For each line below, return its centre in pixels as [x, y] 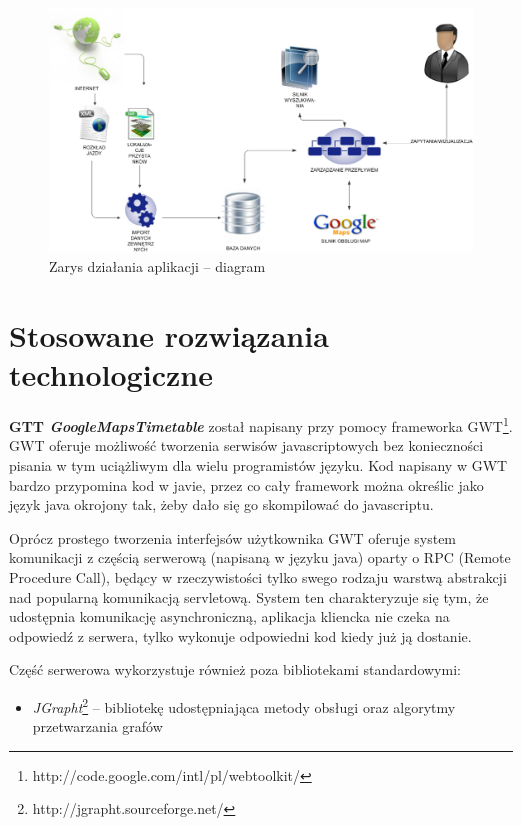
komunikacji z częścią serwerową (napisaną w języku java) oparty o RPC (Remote [260, 557]
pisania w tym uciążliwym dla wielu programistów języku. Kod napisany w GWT [258, 465]
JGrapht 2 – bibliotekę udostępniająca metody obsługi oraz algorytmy [244, 705]
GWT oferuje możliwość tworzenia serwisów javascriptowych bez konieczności [246, 445]
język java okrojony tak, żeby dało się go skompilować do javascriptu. [221, 504]
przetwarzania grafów [97, 726]
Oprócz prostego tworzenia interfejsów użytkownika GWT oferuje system [233, 537]
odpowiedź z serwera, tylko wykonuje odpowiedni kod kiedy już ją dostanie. [240, 635]
